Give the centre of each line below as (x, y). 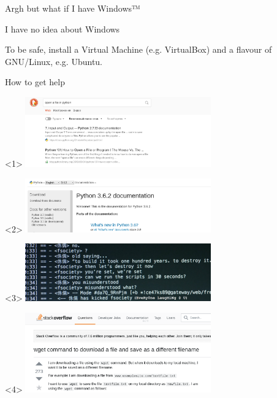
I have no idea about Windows (63, 29)
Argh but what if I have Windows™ (73, 8)
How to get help (35, 82)
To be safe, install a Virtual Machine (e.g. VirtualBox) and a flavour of (138, 49)
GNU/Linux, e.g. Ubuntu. (54, 61)
